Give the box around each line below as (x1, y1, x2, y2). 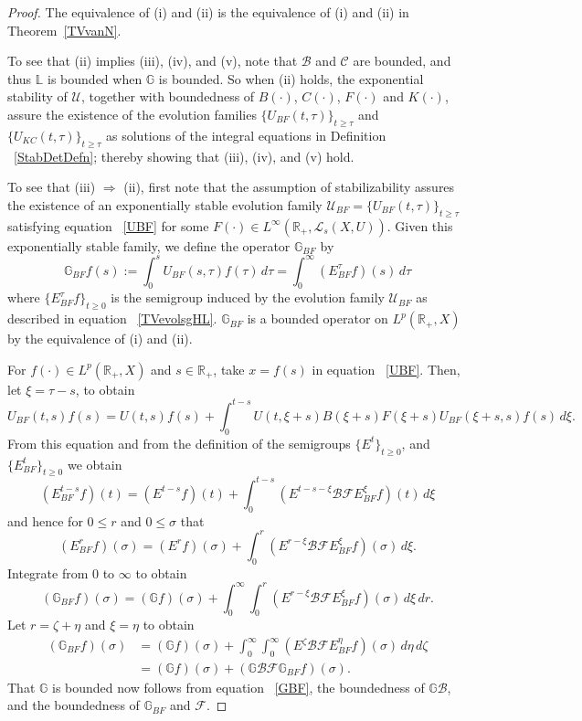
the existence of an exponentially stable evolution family (7, 195, 323, 214)
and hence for (7, 511, 83, 530)
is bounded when (48, 69, 143, 88)
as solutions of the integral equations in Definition (106, 125, 386, 144)
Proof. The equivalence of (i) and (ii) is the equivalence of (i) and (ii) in (7, 3, 409, 21)
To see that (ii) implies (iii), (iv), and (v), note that (7, 51, 298, 70)
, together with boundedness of (80, 87, 255, 106)
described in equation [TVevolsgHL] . (7, 309, 217, 328)
